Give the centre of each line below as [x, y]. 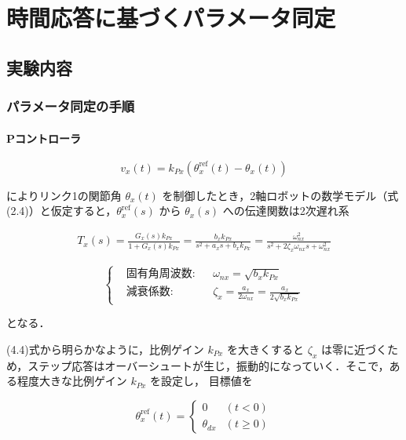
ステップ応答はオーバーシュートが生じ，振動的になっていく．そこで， [208, 365]
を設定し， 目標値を [201, 381]
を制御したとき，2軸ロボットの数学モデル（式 [280, 195]
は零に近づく [354, 349]
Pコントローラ [44, 138]
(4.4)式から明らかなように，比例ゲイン [105, 349]
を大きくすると [266, 349]
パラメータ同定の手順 [71, 106]
